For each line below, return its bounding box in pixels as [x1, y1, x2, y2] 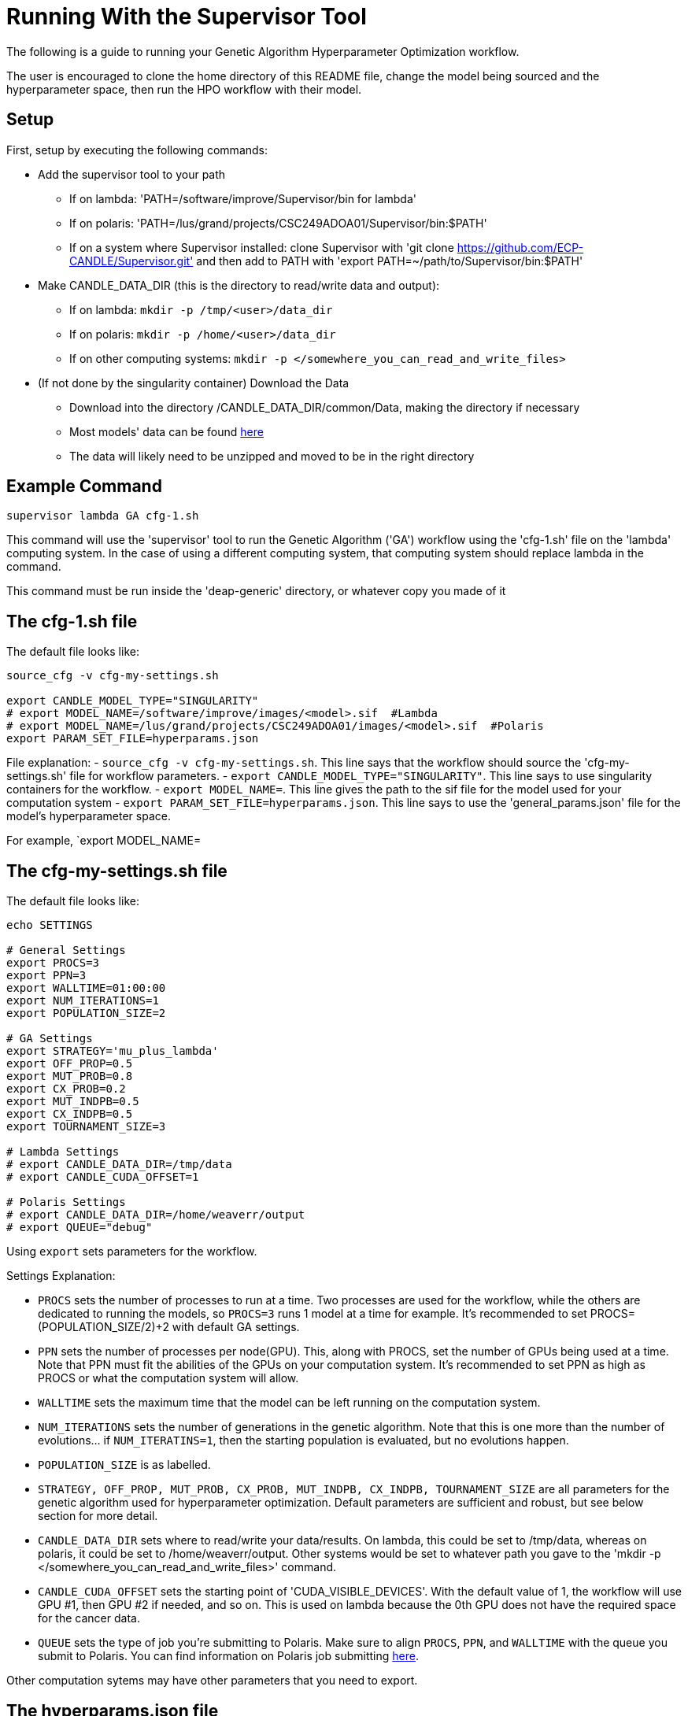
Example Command [6, 476, 162, 497]
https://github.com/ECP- [457, 240, 584, 254]
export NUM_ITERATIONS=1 [6, 994, 159, 1008]
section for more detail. [38, 1509, 158, 1523]
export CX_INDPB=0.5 [6, 1108, 133, 1121]
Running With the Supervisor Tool [6, 3, 367, 30]
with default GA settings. [172, 1320, 300, 1334]
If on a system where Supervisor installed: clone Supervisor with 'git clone [69, 240, 454, 254]
